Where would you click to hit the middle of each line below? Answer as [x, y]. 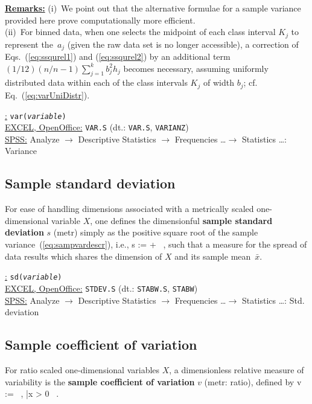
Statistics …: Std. [273, 300]
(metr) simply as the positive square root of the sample [156, 232]
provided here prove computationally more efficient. [100, 20]
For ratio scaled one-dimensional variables [82, 369]
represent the [29, 44]
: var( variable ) [36, 115]
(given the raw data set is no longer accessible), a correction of [183, 44]
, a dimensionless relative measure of [237, 369]
